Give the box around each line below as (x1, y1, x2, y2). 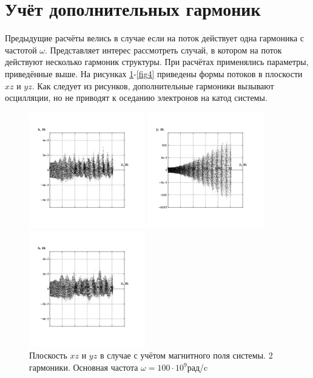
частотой (5, 43, 37, 56)
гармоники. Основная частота (29, 361, 138, 374)
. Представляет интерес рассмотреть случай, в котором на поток (45, 43, 282, 56)
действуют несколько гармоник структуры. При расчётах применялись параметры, (5, 55, 309, 68)
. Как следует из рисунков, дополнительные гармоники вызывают (32, 79, 274, 92)
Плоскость (29, 349, 67, 362)
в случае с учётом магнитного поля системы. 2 (99, 349, 273, 362)
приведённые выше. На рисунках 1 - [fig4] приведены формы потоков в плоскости (5, 67, 303, 80)
